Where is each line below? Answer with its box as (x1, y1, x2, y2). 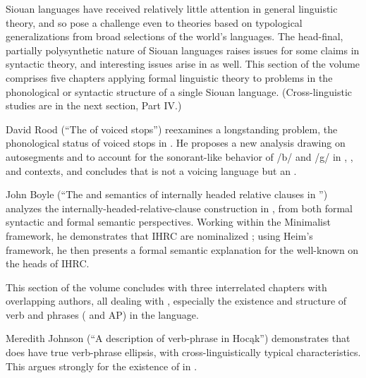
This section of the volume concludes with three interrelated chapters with (6, 279, 327, 294)
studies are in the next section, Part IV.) (6, 98, 182, 113)
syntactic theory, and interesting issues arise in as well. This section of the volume (6, 56, 360, 71)
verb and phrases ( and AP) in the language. (6, 307, 199, 322)
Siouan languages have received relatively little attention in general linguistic (6, 1, 338, 16)
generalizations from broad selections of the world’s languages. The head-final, (6, 29, 343, 44)
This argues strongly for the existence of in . (6, 358, 197, 373)
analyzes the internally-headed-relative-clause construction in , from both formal (6, 200, 353, 215)
